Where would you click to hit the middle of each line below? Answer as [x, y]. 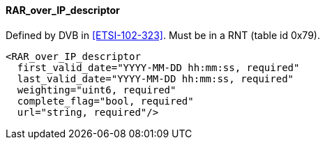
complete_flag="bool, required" [105, 101]
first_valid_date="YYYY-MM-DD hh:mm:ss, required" [158, 67]
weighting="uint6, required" [97, 90]
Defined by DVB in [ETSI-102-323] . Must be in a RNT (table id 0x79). [163, 35]
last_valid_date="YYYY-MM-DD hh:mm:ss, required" [156, 78]
